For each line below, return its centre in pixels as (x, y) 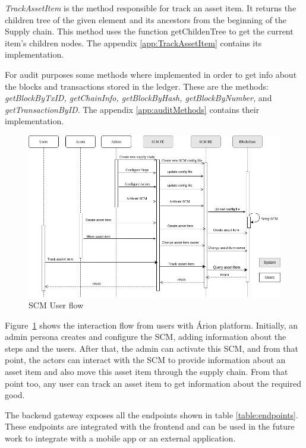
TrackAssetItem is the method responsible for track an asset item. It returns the (151, 8)
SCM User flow (56, 305)
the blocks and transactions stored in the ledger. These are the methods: (137, 86)
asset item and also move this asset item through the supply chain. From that (146, 371)
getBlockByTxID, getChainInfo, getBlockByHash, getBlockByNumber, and (138, 98)
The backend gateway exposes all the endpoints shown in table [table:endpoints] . (152, 414)
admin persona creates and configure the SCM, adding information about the (146, 337)
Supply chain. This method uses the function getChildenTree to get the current (149, 31)
